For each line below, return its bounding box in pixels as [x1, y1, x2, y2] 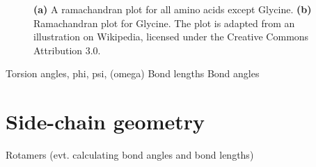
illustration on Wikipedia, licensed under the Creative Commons [33, 29, 309, 44]
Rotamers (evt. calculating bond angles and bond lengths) [6, 148, 254, 162]
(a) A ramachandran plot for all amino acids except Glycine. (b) [33, 2, 312, 16]
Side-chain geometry [6, 107, 205, 136]
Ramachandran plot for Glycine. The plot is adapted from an [33, 15, 295, 30]
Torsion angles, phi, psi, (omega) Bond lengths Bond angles [6, 66, 260, 81]
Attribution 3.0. [33, 42, 101, 57]
